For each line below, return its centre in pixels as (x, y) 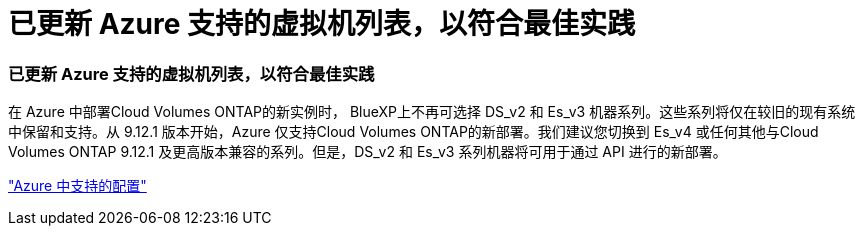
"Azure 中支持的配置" (77, 186)
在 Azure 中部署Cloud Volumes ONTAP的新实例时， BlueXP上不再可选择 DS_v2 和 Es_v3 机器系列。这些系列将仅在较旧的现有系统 (432, 112)
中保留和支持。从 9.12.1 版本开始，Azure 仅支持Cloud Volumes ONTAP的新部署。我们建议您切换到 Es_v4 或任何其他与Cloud (413, 132)
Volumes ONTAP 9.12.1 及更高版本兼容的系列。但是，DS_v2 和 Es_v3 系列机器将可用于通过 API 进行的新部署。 (367, 152)
